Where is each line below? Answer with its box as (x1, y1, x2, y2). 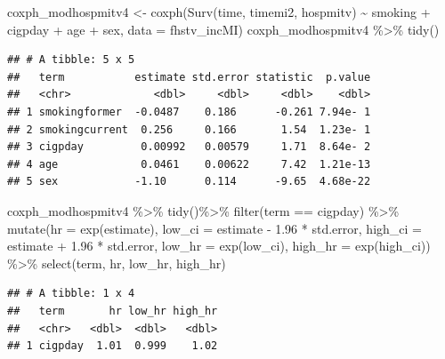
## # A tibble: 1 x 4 (7, 287, 135, 300)
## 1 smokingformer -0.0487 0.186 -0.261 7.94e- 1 (7, 105, 371, 118)
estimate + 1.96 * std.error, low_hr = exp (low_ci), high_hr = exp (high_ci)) (7, 236, 431, 255)
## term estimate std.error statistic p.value (7, 70, 371, 84)
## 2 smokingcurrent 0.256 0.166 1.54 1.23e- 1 (7, 123, 371, 136)
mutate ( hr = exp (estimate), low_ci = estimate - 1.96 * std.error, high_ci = (7, 219, 422, 237)
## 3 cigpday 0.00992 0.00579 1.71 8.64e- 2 (7, 140, 371, 154)
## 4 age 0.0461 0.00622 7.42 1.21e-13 (7, 157, 371, 171)
